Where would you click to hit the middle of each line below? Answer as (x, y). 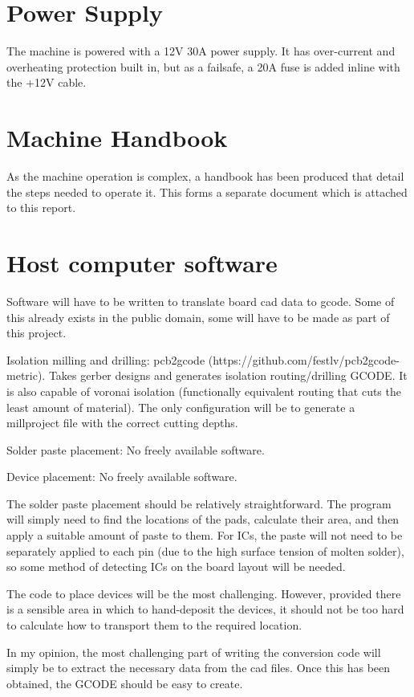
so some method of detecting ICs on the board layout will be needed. (176, 567)
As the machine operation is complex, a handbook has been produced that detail (205, 176)
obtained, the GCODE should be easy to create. (125, 683)
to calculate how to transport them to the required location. (154, 625)
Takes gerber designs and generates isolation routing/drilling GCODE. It (228, 375)
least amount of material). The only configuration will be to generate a (181, 407)
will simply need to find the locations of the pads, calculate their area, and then (203, 519)
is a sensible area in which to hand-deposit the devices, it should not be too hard (205, 609)
